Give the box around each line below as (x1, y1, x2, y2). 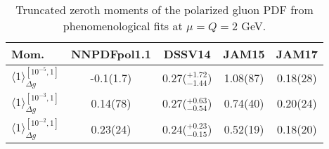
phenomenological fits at (63, 18, 183, 34)
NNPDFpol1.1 (70, 46, 151, 62)
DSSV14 (163, 46, 211, 62)
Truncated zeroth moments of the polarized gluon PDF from (15, 1, 314, 18)
